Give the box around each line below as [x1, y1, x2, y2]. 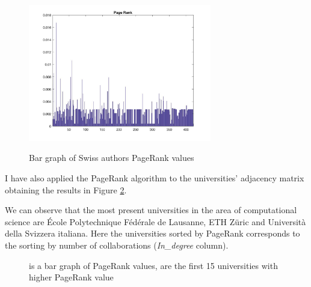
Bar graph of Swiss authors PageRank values [29, 151, 194, 164]
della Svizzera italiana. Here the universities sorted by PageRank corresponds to [5, 227, 300, 240]
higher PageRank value [29, 271, 114, 283]
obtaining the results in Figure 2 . [5, 183, 127, 196]
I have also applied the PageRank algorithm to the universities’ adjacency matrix [5, 171, 304, 184]
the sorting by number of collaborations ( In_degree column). [5, 238, 229, 251]
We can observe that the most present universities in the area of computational [5, 204, 297, 216]
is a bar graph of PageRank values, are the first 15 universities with [29, 259, 278, 271]
